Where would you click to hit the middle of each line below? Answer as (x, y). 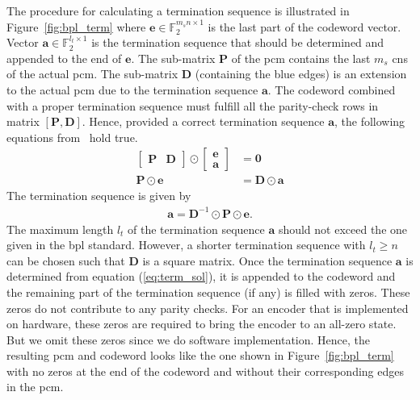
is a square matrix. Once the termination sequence (267, 260)
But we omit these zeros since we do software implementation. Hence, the (189, 339)
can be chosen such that (66, 260)
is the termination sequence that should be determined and (238, 42)
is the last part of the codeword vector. (304, 26)
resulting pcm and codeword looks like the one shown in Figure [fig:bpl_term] (200, 355)
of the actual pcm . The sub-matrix (92, 74)
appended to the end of (64, 58)
